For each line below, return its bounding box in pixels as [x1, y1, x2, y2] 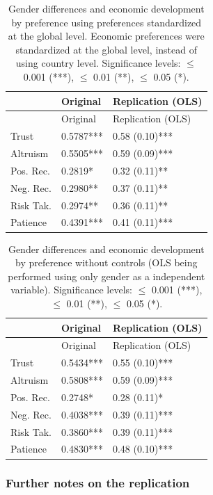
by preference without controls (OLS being [15, 255, 198, 270]
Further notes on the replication [6, 474, 190, 492]
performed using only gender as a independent [8, 268, 205, 283]
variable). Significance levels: [10, 282, 132, 297]
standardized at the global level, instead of [15, 42, 197, 56]
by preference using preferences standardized [11, 15, 202, 29]
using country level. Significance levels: [15, 56, 181, 70]
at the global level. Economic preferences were [8, 29, 205, 43]
